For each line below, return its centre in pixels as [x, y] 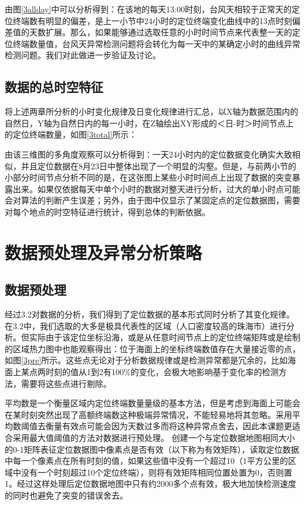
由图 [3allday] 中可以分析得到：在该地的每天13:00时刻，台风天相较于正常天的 [148, 9]
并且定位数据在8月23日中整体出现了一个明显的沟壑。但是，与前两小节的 [158, 165]
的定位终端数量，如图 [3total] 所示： [71, 134]
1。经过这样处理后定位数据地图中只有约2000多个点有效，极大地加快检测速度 [150, 484]
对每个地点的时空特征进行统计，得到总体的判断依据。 [107, 211]
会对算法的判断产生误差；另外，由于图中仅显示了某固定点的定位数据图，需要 [152, 200]
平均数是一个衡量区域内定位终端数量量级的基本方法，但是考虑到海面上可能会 [152, 403]
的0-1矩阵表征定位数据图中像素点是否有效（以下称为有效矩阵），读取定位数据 [152, 449]
